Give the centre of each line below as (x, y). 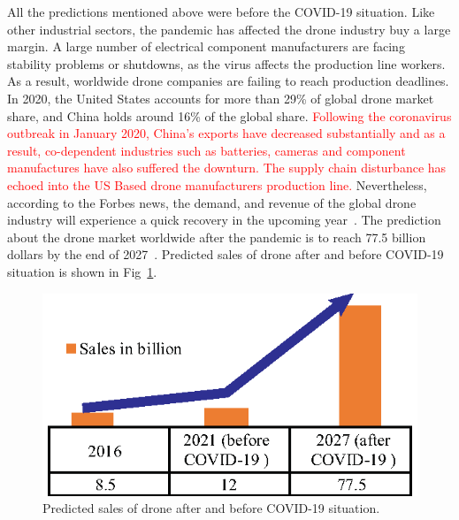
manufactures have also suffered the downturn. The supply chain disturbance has (227, 168)
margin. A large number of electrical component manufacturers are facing (206, 46)
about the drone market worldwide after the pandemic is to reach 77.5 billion (217, 237)
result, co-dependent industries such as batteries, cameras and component (207, 150)
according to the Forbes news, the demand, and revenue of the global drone (212, 202)
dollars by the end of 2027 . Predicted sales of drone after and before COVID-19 (226, 254)
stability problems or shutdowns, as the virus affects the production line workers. (226, 63)
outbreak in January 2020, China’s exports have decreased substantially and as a (226, 133)
